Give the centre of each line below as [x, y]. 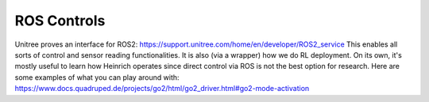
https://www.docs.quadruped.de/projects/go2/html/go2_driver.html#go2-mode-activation [162, 89]
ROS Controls [60, 21]
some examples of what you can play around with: [97, 77]
